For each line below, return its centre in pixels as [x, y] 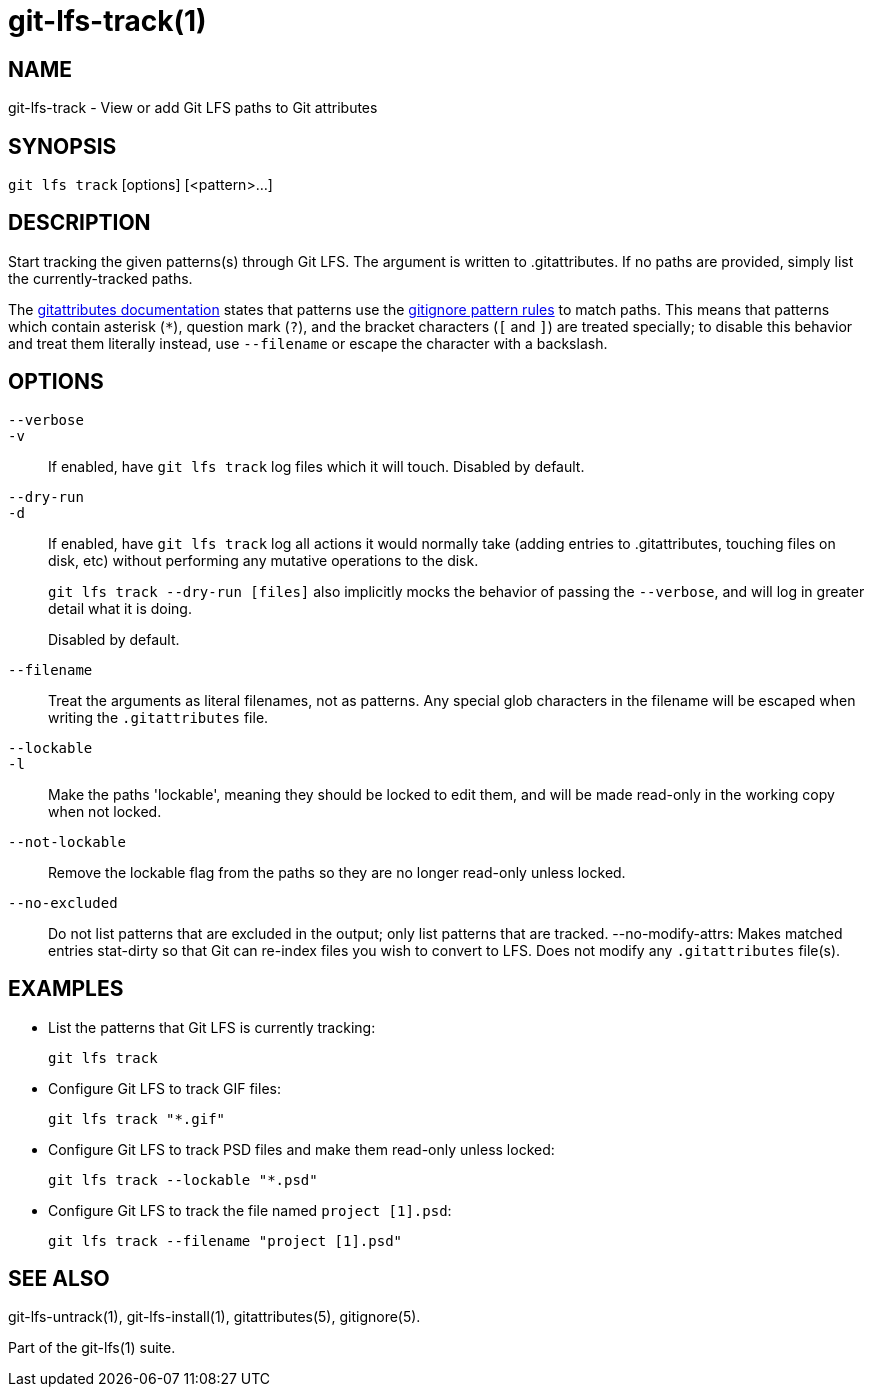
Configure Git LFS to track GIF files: [164, 1088]
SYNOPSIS [62, 146]
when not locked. [105, 811]
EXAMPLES [66, 989]
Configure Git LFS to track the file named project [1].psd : [250, 1210]
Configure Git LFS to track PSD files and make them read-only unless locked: [301, 1149]
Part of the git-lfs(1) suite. [92, 1348]
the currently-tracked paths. [100, 278]
